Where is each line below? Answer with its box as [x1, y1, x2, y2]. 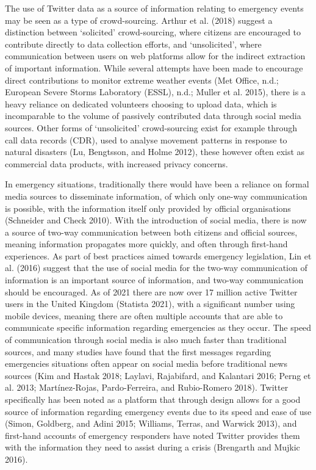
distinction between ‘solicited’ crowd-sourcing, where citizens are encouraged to [5, 26, 301, 38]
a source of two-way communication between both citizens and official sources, [5, 225, 298, 238]
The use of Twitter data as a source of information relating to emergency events [5, 2, 304, 14]
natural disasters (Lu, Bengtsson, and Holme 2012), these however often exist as [5, 145, 305, 158]
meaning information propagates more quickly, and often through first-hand [5, 237, 288, 250]
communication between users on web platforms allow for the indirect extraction [5, 49, 306, 62]
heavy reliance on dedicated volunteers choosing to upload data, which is [5, 97, 277, 110]
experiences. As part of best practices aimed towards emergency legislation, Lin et [5, 249, 312, 262]
